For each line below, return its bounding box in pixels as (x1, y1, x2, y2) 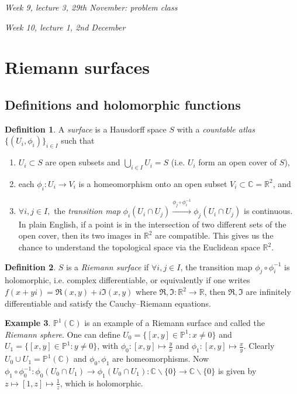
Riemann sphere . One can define (5, 328, 120, 340)
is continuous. (244, 205, 293, 217)
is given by (217, 365, 257, 377)
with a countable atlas (177, 123, 255, 135)
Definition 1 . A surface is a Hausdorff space (5, 123, 167, 135)
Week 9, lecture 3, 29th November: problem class (5, 1, 178, 13)
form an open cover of (198, 156, 277, 168)
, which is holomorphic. (60, 376, 143, 389)
